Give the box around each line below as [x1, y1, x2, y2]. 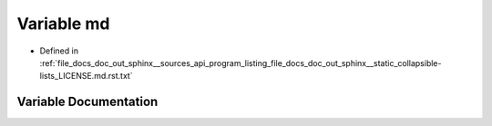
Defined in [39, 45, 79, 56]
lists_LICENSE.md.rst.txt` [39, 71, 133, 82]
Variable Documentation [16, 94, 159, 110]
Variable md [16, 14, 110, 34]
